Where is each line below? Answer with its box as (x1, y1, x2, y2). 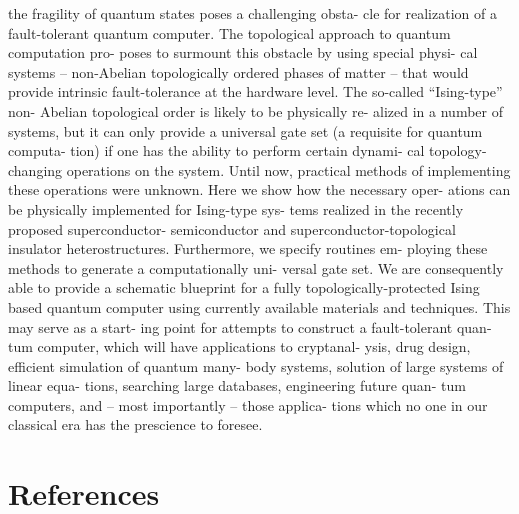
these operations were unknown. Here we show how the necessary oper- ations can (8, 179, 511, 200)
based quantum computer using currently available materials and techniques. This (8, 296, 511, 317)
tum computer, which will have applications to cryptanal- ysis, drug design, (8, 336, 471, 357)
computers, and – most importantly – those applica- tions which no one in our (8, 394, 488, 415)
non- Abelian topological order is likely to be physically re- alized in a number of (8, 100, 503, 121)
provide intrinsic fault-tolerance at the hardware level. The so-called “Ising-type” (8, 81, 503, 102)
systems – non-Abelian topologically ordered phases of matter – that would (8, 61, 469, 82)
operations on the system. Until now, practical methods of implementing (66, 159, 511, 180)
